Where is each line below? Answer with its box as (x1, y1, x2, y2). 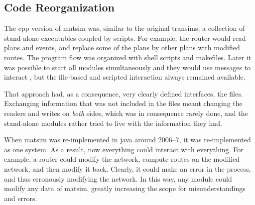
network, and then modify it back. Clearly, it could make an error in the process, (4, 163, 251, 174)
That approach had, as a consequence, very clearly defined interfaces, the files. (4, 88, 243, 99)
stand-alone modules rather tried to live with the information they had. (4, 117, 222, 128)
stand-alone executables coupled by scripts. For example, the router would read (4, 32, 246, 43)
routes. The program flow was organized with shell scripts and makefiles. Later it (4, 52, 252, 62)
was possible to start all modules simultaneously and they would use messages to (4, 62, 251, 72)
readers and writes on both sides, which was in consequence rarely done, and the (4, 107, 248, 118)
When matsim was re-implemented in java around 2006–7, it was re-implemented (4, 134, 251, 145)
